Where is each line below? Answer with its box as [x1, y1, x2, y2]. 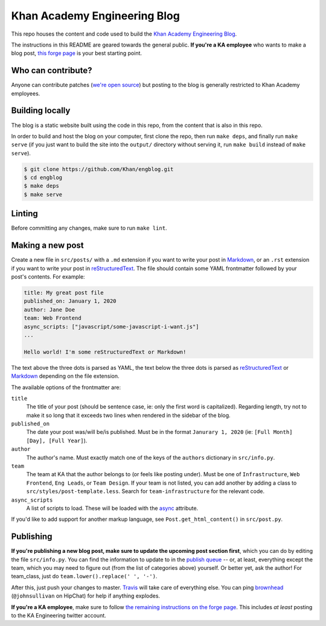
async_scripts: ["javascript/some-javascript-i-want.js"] [24, 323, 199, 330]
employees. [11, 89, 40, 97]
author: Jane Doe [24, 306, 75, 313]
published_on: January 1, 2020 [24, 298, 117, 305]
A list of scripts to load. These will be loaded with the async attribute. [26, 505, 199, 512]
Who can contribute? [11, 65, 92, 76]
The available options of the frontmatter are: [11, 384, 121, 391]
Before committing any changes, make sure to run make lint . [11, 224, 167, 232]
